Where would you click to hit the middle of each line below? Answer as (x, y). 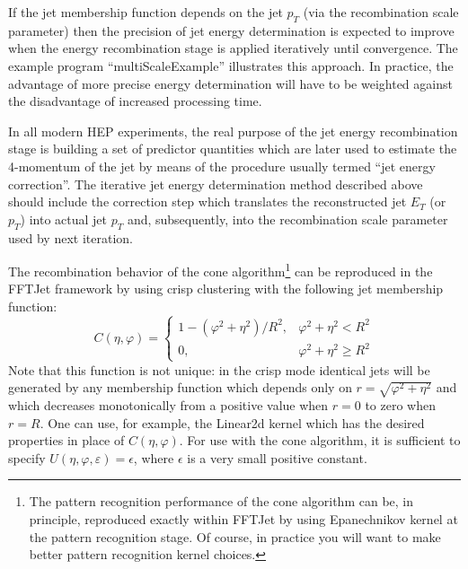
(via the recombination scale (381, 12)
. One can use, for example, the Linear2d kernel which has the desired (232, 422)
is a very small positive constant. (277, 457)
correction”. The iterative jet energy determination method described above (216, 184)
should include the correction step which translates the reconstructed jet (208, 201)
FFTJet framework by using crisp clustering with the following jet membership (226, 289)
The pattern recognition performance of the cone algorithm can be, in (221, 501)
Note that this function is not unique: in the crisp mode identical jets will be (219, 369)
